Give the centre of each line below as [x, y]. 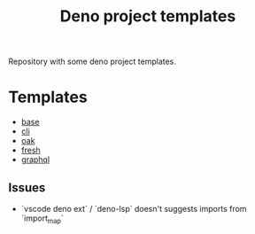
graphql [35, 160]
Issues [27, 187]
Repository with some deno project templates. [92, 62]
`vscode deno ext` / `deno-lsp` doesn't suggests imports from [134, 208]
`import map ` [42, 219]
